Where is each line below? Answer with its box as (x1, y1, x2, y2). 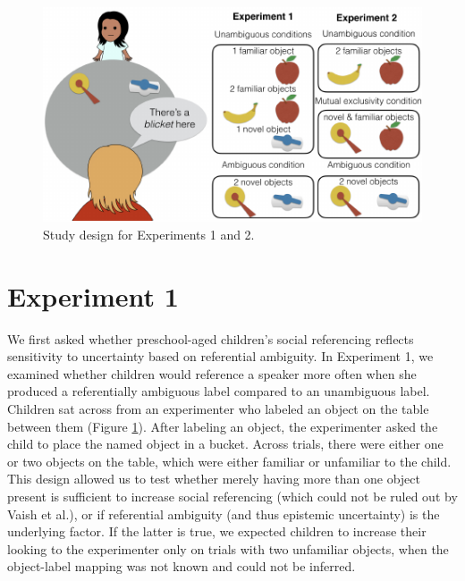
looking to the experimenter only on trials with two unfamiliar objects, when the (7, 539, 449, 558)
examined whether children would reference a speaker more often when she (7, 364, 417, 383)
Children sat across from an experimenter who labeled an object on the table (7, 399, 429, 417)
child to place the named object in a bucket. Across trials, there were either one (7, 434, 444, 453)
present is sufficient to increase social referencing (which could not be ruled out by (7, 486, 458, 505)
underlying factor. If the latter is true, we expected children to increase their (7, 522, 427, 541)
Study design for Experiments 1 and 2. (43, 224, 255, 243)
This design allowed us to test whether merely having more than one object (7, 469, 420, 488)
